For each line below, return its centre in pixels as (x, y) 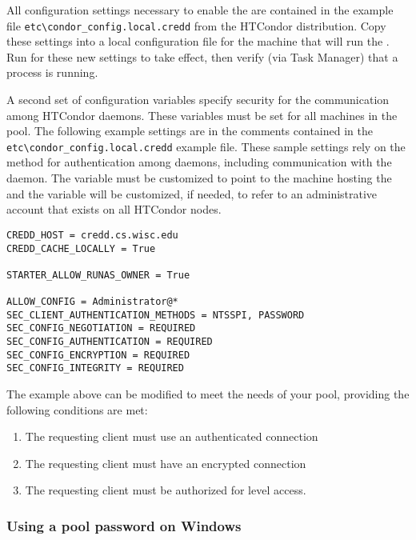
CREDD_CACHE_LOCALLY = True (81, 248)
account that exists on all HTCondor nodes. (114, 209)
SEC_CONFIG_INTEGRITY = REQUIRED (95, 368)
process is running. (52, 72)
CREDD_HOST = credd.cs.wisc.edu (92, 235)
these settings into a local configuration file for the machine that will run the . (198, 41)
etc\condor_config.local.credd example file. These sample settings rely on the (206, 146)
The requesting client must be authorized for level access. (166, 490)
